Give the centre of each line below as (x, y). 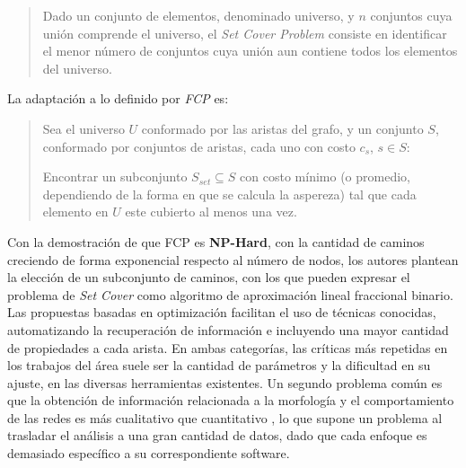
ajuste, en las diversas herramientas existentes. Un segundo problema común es (225, 382)
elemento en (75, 212)
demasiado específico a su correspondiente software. (149, 453)
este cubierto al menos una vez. (211, 212)
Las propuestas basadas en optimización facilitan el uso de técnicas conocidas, (222, 312)
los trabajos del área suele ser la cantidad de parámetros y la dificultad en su (219, 365)
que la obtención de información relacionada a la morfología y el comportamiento (231, 400)
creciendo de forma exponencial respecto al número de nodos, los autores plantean (233, 259)
